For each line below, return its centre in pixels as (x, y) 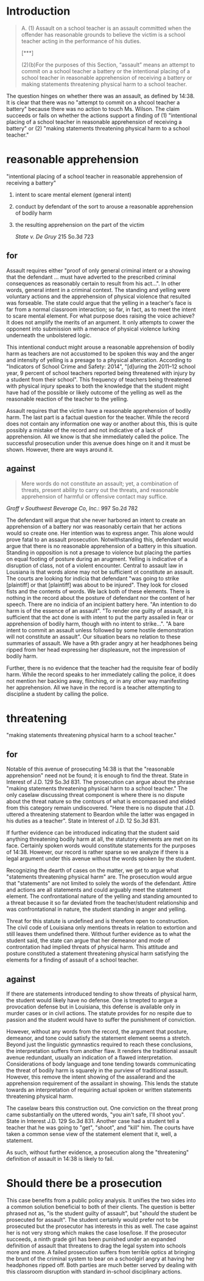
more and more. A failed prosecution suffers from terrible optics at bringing (101, 1252)
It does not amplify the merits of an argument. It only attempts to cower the (100, 322)
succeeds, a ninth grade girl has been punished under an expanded (91, 1239)
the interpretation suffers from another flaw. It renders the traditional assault (102, 1051)
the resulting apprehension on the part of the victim (80, 224)
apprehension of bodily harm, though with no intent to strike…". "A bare (95, 624)
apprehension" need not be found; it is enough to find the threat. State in (97, 776)
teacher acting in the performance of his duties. (81, 41)
